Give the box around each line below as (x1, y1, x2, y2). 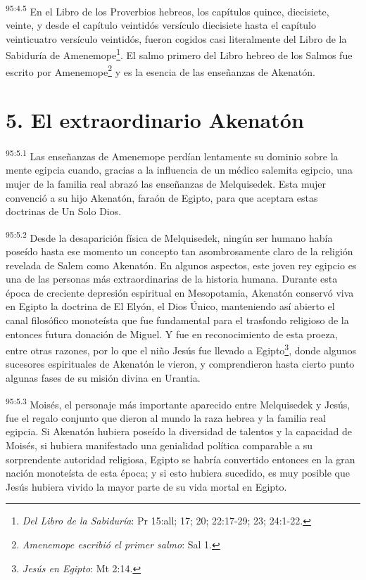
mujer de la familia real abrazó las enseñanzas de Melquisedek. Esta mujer (6, 176, 326, 191)
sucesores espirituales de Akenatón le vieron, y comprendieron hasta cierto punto (6, 356, 355, 371)
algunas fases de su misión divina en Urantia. (6, 370, 201, 385)
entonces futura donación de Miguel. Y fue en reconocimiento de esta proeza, (6, 326, 338, 341)
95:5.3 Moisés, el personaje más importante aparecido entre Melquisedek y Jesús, (6, 394, 351, 411)
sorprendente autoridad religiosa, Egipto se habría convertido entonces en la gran (6, 451, 355, 466)
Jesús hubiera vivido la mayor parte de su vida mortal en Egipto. (6, 479, 287, 494)
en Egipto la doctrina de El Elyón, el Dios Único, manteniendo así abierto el (6, 299, 335, 314)
